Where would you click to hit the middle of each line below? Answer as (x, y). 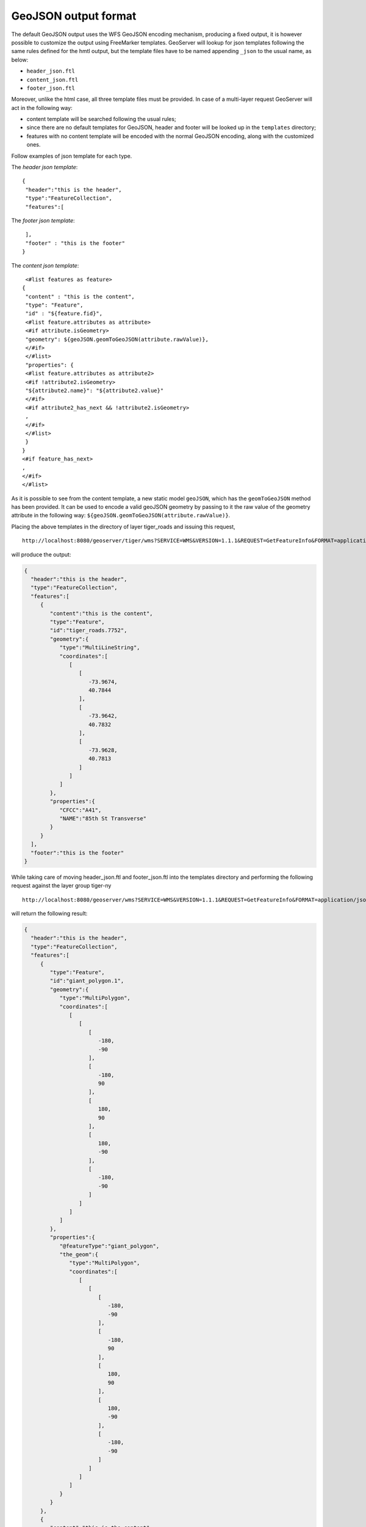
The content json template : (45, 265)
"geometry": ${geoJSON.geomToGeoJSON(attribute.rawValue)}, (117, 339)
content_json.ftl (52, 80)
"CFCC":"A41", (81, 810)
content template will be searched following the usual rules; (101, 119)
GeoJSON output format (74, 16)
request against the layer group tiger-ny (61, 886)
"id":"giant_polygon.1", (87, 981)
